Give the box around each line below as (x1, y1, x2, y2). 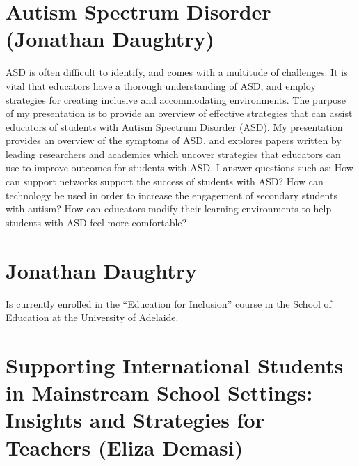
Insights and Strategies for (6, 405, 264, 434)
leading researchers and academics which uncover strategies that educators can (6, 146, 341, 161)
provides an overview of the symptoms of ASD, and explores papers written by (6, 133, 342, 148)
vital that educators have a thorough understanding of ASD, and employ (6, 78, 316, 93)
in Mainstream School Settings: (6, 378, 313, 407)
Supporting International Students (6, 350, 344, 379)
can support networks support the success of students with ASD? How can (6, 174, 324, 189)
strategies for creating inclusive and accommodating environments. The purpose (6, 92, 346, 107)
